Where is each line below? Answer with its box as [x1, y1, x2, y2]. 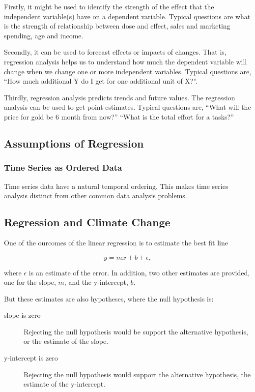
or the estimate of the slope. [24, 336, 109, 346]
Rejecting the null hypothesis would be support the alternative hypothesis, [24, 326, 248, 336]
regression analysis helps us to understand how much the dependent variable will [4, 56, 247, 66]
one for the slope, [4, 277, 56, 287]
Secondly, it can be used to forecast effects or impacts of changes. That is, [4, 47, 227, 57]
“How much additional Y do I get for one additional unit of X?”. [4, 76, 198, 86]
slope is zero [4, 310, 41, 320]
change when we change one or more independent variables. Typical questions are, [4, 66, 252, 76]
